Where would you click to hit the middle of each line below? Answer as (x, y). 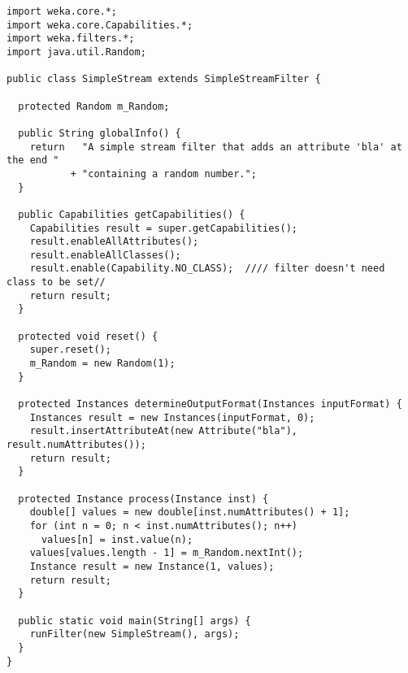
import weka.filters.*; (71, 39)
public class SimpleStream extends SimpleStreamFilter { (164, 79)
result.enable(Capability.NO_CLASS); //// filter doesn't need (207, 269)
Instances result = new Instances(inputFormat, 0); (172, 417)
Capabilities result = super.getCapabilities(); (163, 228)
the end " (33, 161)
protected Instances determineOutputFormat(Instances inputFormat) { (210, 404)
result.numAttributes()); (76, 445)
